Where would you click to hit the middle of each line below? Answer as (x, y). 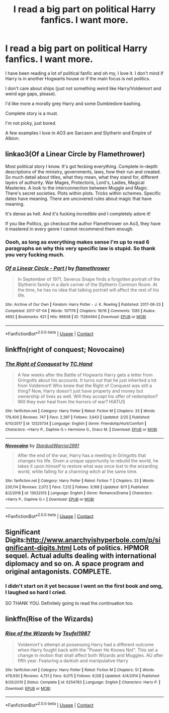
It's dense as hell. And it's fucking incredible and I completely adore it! (78, 214)
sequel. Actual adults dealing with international (81, 556)
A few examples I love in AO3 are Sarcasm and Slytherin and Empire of (78, 133)
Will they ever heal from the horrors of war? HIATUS (71, 402)
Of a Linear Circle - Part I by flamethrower (57, 268)
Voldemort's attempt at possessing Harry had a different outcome (86, 644)
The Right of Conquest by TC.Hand (49, 364)
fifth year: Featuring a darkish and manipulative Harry (73, 660)
